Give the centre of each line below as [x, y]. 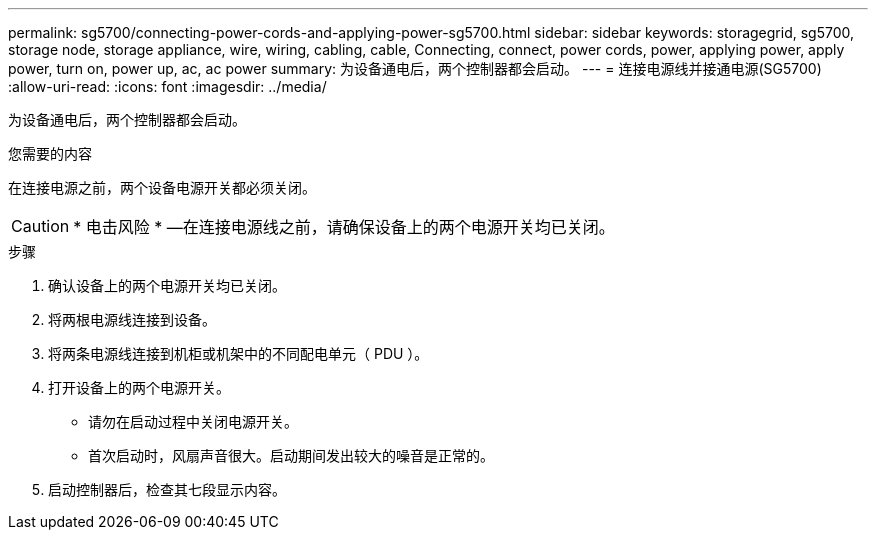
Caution [40, 226]
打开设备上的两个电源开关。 [139, 387]
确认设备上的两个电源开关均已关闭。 [167, 285]
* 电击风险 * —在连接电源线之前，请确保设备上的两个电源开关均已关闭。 [344, 227]
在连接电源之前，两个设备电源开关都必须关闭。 [162, 187]
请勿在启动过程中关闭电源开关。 [193, 421]
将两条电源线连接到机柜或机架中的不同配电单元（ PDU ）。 [238, 353]
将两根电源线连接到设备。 [132, 319]
